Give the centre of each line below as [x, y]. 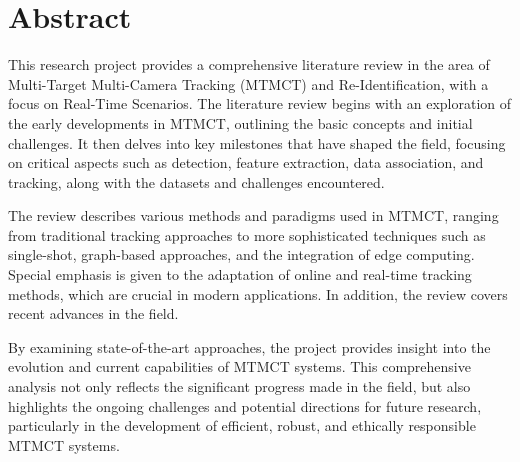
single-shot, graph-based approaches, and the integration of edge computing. [241, 254]
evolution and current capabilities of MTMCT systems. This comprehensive [239, 366]
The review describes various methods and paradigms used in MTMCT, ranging [253, 215]
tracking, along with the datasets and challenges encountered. [196, 181]
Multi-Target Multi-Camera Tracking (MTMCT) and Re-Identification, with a [248, 83]
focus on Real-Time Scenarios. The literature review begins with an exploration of [260, 103]
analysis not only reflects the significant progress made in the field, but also [239, 386]
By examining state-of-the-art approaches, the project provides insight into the [249, 346]
